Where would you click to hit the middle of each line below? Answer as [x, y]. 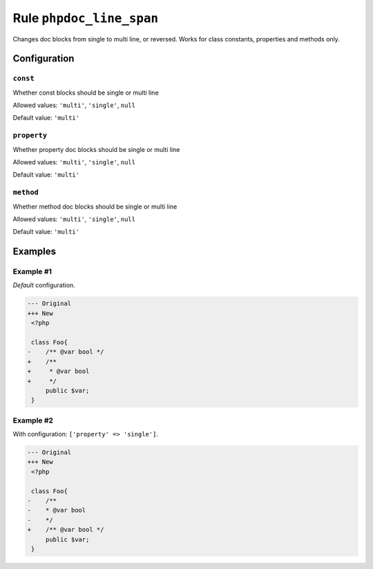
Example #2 [33, 420]
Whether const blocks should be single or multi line [86, 93]
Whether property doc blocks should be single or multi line [96, 149]
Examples [35, 252]
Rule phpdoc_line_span [86, 18]
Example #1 [32, 271]
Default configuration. [44, 285]
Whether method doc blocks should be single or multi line [95, 206]
